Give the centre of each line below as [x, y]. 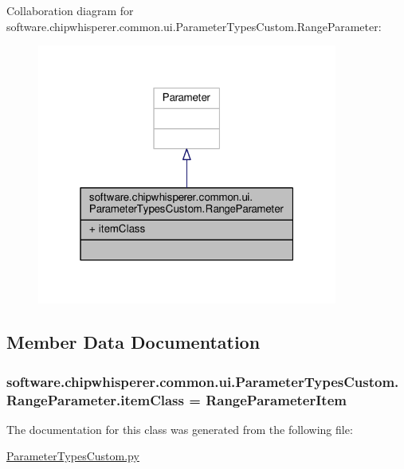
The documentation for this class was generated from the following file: [180, 429]
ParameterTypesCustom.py [73, 456]
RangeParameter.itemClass [95, 399]
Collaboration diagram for [70, 10]
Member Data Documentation [133, 342]
